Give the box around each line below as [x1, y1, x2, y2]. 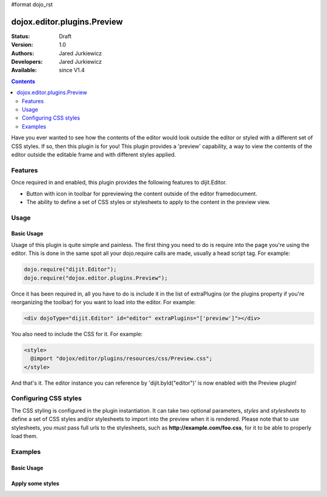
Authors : [11, 49, 35, 57]
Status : [11, 32, 30, 39]
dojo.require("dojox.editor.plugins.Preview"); [24, 274, 168, 282]
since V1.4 [59, 67, 85, 74]
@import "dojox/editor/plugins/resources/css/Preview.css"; [30, 355, 213, 362]
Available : [11, 67, 38, 74]
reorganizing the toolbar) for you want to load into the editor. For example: [11, 299, 196, 306]
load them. [11, 433, 38, 440]
